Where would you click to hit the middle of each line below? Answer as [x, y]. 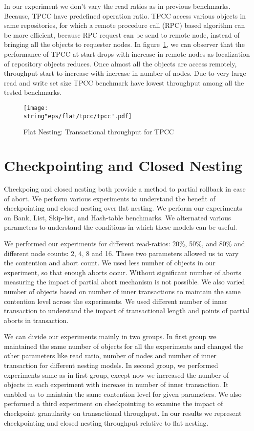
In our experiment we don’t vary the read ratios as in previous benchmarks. [117, 6]
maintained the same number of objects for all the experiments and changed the [124, 346]
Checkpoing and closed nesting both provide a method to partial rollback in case [125, 188]
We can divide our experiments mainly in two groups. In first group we [110, 336]
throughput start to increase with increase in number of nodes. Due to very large [125, 73]
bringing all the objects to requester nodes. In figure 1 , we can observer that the [124, 44]
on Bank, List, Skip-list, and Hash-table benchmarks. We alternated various [117, 217]
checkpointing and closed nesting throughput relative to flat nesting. [106, 422]
